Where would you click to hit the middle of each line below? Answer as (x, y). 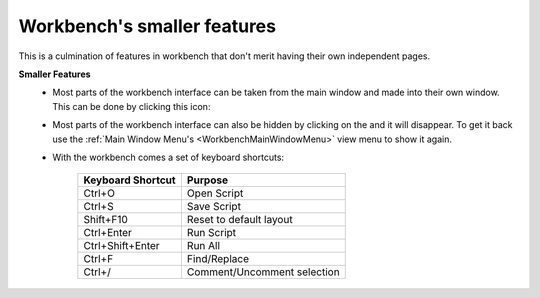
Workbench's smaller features (147, 26)
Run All (203, 246)
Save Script (214, 207)
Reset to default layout (240, 220)
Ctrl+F (98, 259)
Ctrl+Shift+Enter (121, 246)
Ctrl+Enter (107, 233)
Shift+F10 (106, 220)
